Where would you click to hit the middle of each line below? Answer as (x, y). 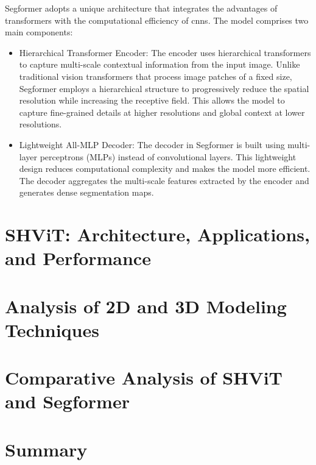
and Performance (78, 258)
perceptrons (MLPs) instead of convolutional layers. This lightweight (168, 156)
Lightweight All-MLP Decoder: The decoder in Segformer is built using (152, 144)
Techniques (52, 329)
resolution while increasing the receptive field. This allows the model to (152, 100)
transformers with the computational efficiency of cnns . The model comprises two (157, 20)
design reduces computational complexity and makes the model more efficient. (165, 169)
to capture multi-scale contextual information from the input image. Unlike (160, 64)
